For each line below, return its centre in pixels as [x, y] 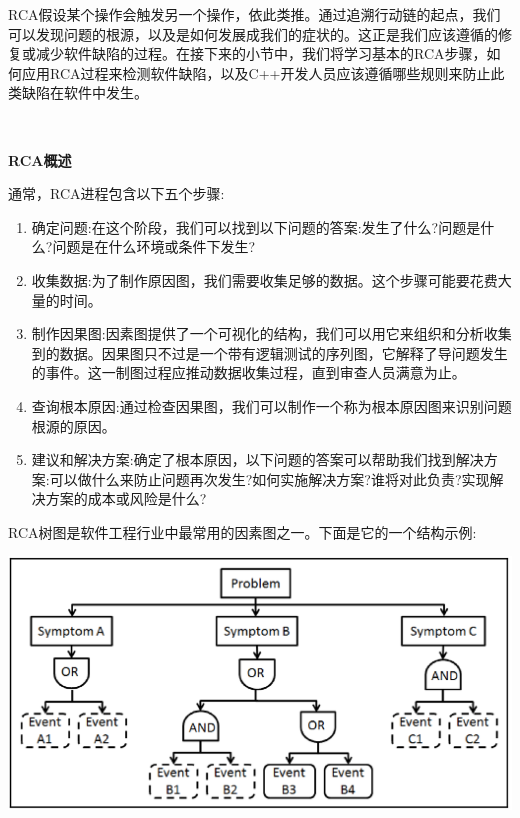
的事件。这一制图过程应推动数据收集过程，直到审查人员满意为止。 [248, 372]
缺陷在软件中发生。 [84, 92]
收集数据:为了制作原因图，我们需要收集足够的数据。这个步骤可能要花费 [264, 279]
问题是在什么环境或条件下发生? [154, 246]
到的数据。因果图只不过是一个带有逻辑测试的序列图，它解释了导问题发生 [269, 352]
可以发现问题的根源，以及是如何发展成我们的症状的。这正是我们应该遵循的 [253, 33]
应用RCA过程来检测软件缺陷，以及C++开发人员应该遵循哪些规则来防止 [256, 72]
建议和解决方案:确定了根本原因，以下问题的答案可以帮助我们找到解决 [257, 459]
